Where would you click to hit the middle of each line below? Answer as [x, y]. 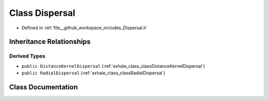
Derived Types [27, 56]
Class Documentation [44, 87]
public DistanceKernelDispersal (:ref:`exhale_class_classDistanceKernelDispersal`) [113, 66]
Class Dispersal [42, 13]
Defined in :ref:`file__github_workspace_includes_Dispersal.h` [85, 28]
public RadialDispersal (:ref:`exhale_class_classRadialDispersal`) [93, 73]
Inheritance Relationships [50, 42]
